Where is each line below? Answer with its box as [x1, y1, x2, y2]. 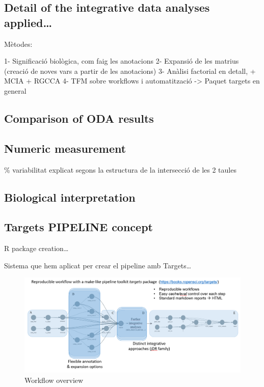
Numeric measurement [4, 140, 126, 156]
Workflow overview [24, 374, 84, 385]
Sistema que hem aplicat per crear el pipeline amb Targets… [4, 260, 192, 270]
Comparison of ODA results [4, 110, 154, 126]
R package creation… [4, 243, 69, 254]
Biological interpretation [4, 189, 136, 205]
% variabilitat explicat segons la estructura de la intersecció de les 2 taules [4, 164, 236, 175]
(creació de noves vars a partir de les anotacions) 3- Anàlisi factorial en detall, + [4, 65, 256, 76]
